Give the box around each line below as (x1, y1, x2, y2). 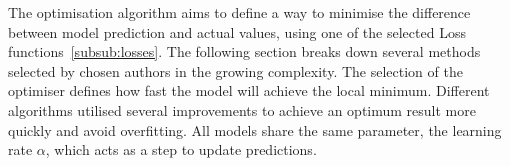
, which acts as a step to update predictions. (45, 139, 317, 160)
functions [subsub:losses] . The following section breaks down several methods (8, 41, 481, 62)
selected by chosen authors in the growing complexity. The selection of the (8, 60, 463, 81)
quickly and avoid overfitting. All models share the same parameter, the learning (8, 119, 502, 140)
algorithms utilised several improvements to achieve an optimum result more (8, 99, 476, 120)
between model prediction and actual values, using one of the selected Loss (8, 21, 466, 42)
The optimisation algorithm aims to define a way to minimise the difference (8, 2, 471, 22)
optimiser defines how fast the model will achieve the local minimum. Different (8, 80, 490, 101)
